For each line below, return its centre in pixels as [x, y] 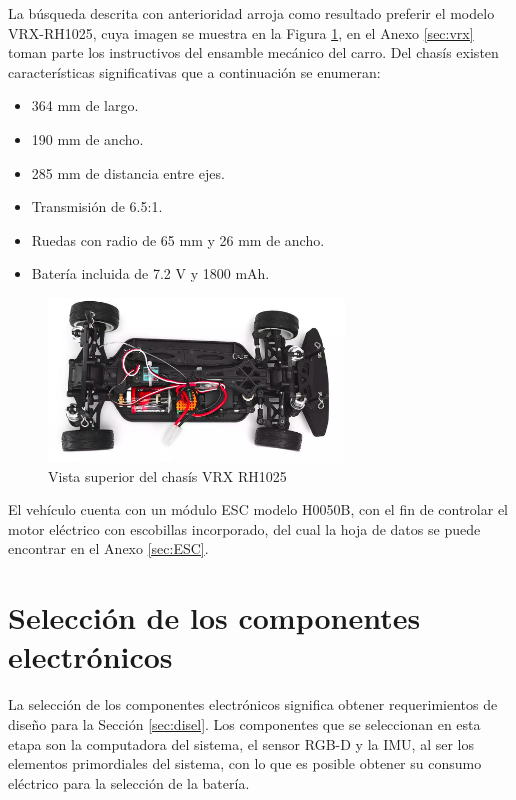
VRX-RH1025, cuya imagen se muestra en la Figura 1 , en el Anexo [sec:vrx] [241, 32]
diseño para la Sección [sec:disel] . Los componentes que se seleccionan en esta [244, 723]
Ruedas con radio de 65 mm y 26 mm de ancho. [178, 239]
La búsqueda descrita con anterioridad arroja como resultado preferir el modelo [251, 13]
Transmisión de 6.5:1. [97, 206]
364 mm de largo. [85, 105]
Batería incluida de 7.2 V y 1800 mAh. [150, 273]
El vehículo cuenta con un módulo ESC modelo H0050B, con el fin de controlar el [258, 509]
